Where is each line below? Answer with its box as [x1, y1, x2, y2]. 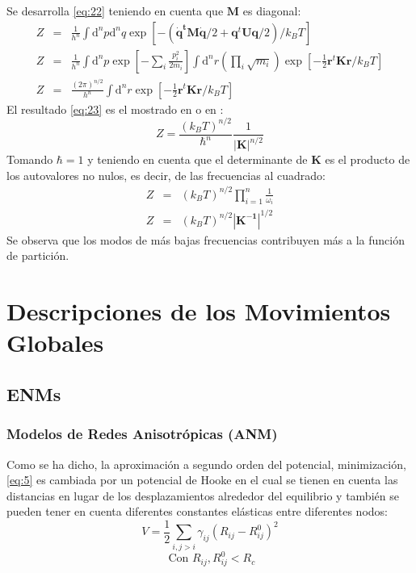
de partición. [6, 247, 69, 264]
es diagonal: [242, 2, 301, 19]
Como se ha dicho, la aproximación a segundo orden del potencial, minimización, [6, 455, 406, 472]
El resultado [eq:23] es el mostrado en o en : [6, 100, 224, 117]
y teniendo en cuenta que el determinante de [87, 151, 308, 168]
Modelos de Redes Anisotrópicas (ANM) [6, 424, 278, 444]
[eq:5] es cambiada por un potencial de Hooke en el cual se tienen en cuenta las [6, 471, 398, 488]
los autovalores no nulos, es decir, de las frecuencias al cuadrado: [6, 166, 326, 183]
